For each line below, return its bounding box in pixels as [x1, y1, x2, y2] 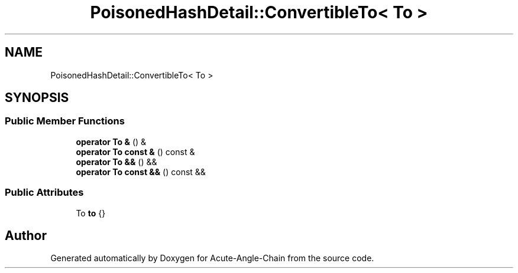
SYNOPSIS [5, 90, 69, 106]
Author [5, 228, 47, 243]
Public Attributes [5, 186, 84, 199]
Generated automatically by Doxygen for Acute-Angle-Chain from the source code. [50, 253, 374, 264]
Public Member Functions [5, 115, 125, 127]
